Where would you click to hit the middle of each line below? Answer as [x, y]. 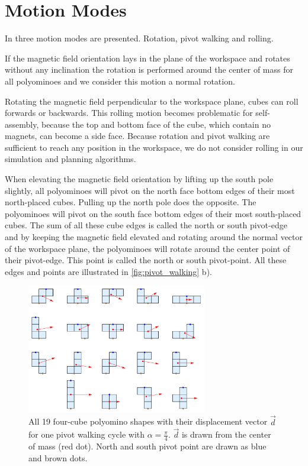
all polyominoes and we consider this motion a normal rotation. [120, 81]
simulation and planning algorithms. [70, 159]
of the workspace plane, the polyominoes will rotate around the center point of [147, 248]
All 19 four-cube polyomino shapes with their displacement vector [148, 421]
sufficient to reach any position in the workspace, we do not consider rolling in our [154, 147]
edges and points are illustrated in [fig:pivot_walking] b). [108, 271]
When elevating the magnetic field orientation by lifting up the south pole [139, 179]
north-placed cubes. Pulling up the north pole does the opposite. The [131, 202]
